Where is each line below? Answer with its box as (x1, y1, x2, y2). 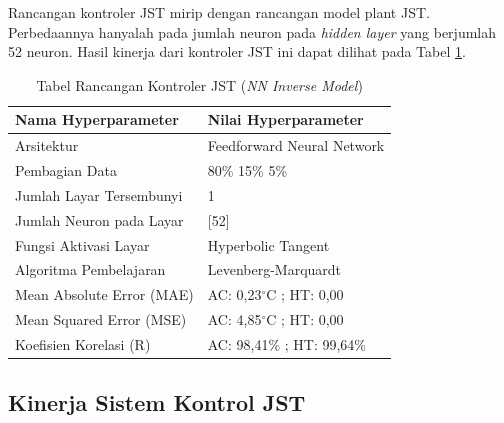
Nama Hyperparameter (15, 109, 179, 130)
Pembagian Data (15, 160, 117, 181)
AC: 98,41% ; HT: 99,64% (207, 333, 366, 354)
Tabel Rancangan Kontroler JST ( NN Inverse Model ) (36, 74, 363, 95)
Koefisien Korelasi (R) (15, 333, 151, 354)
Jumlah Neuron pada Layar (15, 209, 184, 230)
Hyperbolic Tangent (207, 234, 330, 255)
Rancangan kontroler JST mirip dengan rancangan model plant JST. (8, 2, 430, 22)
